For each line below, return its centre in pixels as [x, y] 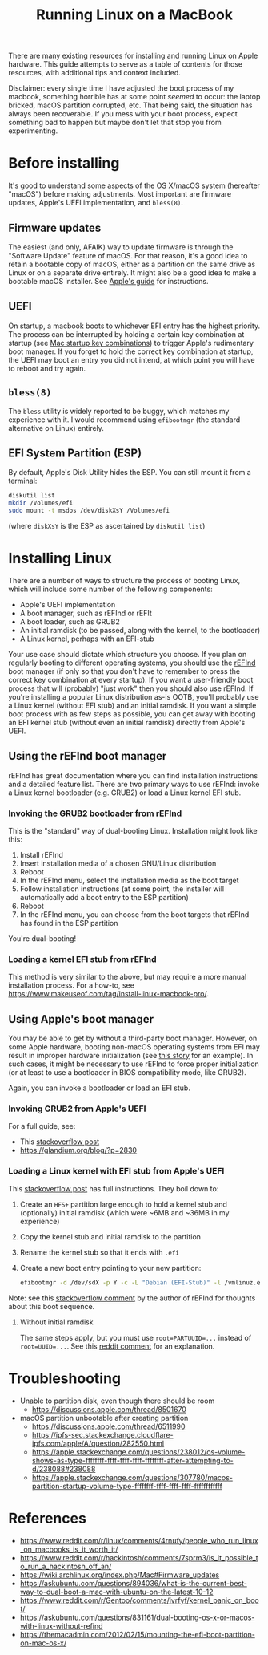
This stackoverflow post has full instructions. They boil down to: [114, 1188]
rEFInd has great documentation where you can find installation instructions [133, 775]
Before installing [64, 163]
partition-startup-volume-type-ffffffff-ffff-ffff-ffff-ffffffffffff [127, 1486]
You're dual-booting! [42, 939]
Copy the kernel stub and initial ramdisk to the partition [110, 1236]
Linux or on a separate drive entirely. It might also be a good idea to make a [132, 272]
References [47, 1518]
